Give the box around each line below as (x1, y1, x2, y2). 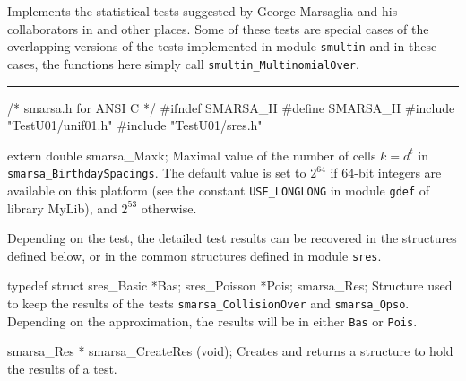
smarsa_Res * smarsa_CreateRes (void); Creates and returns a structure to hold (7, 342, 453, 360)
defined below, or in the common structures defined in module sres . (7, 246, 382, 264)
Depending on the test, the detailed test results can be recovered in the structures (7, 229, 457, 247)
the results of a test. (7, 359, 117, 377)
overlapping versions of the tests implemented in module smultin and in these (7, 37, 437, 56)
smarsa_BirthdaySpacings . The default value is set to (7, 163, 306, 182)
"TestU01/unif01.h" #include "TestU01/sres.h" (7, 116, 263, 134)
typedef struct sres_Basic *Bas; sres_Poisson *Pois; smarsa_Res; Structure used (7, 276, 453, 295)
